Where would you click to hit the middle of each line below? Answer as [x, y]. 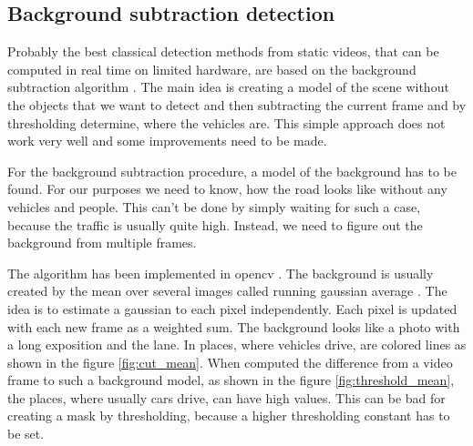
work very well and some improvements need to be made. [167, 141]
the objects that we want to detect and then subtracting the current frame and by [237, 104]
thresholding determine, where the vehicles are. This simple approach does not [226, 122]
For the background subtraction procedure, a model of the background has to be [232, 171]
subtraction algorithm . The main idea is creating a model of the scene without [228, 87]
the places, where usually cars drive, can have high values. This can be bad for [226, 397]
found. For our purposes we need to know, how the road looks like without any [227, 189]
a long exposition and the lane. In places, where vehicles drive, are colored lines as [237, 345]
